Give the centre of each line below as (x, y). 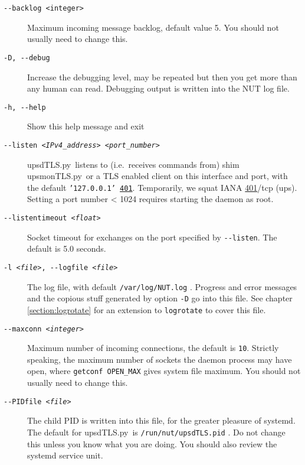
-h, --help (25, 107)
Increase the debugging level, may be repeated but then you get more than (162, 77)
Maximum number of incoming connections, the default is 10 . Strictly (153, 348)
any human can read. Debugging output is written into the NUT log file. (158, 88)
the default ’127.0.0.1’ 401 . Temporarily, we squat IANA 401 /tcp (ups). (162, 187)
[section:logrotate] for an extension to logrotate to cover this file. (147, 309)
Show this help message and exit (86, 126)
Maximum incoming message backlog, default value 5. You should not (153, 27)
